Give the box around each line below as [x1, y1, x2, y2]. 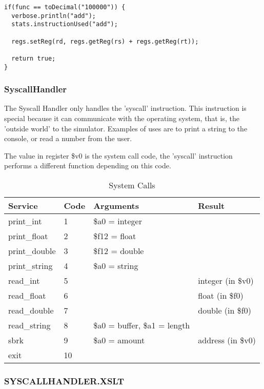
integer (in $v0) [198, 275, 254, 287]
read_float [8, 289, 46, 302]
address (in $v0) [198, 334, 256, 346]
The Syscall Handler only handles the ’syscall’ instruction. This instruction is [4, 103, 247, 113]
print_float [8, 230, 48, 242]
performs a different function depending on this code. [4, 160, 171, 171]
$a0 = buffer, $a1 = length [93, 319, 190, 332]
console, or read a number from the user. [4, 133, 132, 144]
